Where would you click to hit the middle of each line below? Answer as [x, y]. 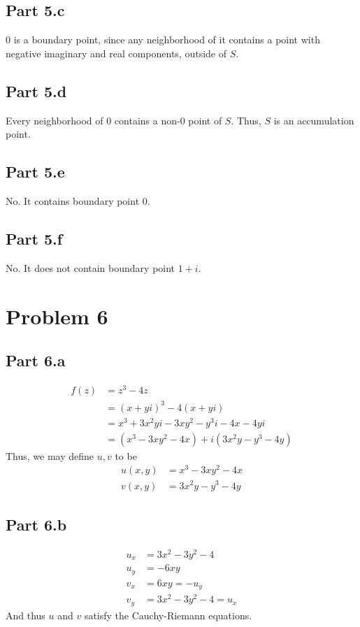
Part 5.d [36, 91]
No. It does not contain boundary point [91, 267]
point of [205, 120]
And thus [26, 615]
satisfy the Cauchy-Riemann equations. [168, 615]
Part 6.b [36, 524]
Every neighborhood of [55, 120]
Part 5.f [34, 238]
